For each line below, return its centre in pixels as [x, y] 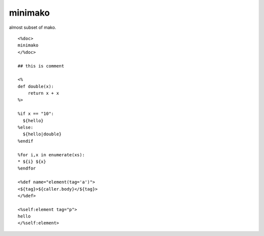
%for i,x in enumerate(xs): [51, 155]
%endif [26, 141]
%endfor [27, 168]
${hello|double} [42, 134]
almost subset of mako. [33, 27]
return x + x [43, 93]
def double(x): [36, 86]
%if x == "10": [36, 114]
